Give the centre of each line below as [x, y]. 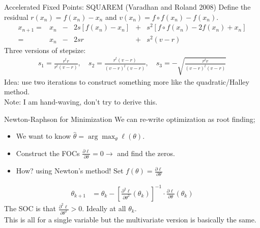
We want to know [44, 136]
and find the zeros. [146, 153]
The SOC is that [30, 208]
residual [16, 17]
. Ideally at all [104, 208]
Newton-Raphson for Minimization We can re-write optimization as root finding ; [130, 119]
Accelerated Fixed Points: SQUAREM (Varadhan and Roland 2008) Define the [127, 7]
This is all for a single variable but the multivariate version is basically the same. [130, 219]
